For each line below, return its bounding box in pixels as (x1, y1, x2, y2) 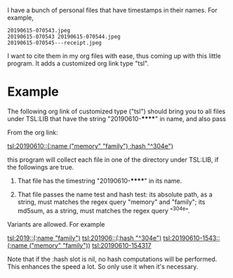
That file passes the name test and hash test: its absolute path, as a (17, 190, 213, 198)
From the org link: (7, 128, 58, 137)
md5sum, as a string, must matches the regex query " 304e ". (17, 205, 190, 215)
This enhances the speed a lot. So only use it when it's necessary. (7, 262, 199, 270)
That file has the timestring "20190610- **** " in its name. (17, 176, 182, 185)
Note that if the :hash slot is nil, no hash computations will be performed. (7, 255, 218, 263)
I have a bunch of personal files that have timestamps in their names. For (7, 6, 218, 14)
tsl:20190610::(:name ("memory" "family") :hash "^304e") (7, 141, 174, 150)
